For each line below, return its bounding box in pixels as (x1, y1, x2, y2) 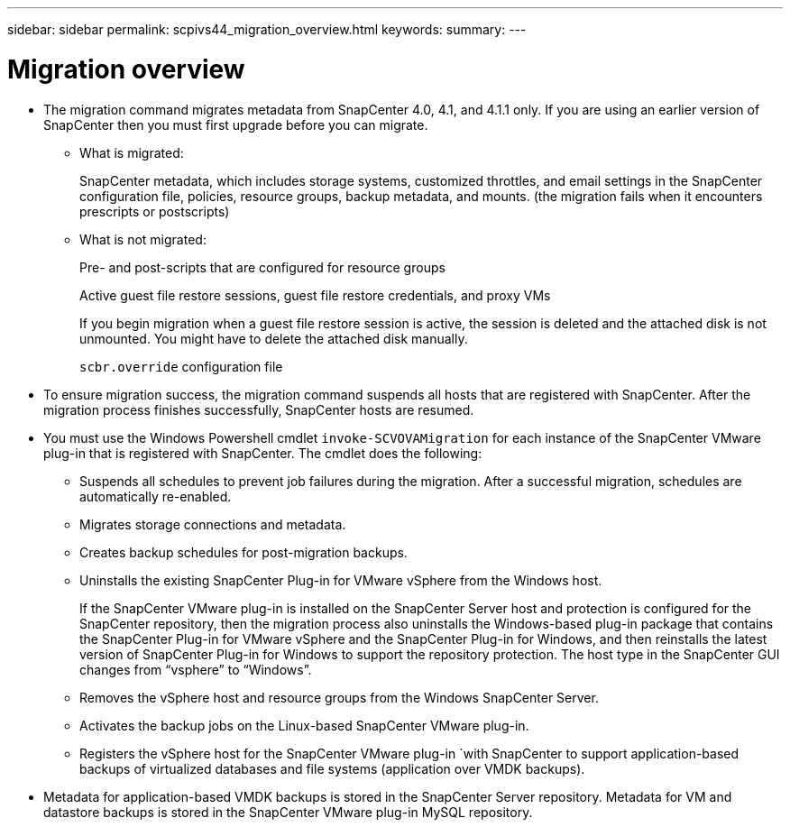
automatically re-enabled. (79, 488, 232, 504)
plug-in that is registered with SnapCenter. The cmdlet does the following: (43, 445, 482, 461)
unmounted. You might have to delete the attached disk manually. (79, 330, 468, 346)
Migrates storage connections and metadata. (79, 516, 346, 532)
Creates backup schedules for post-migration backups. (79, 544, 408, 560)
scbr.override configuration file (79, 358, 283, 374)
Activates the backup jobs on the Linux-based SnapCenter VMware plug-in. (79, 717, 529, 733)
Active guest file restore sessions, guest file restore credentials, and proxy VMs (79, 287, 551, 303)
